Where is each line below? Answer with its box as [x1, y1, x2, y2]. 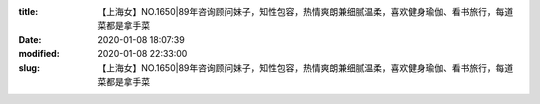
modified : [18, 48, 60, 60]
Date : [18, 33, 42, 45]
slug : [18, 61, 40, 74]
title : [18, 6, 39, 17]
